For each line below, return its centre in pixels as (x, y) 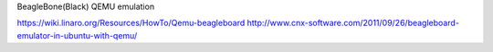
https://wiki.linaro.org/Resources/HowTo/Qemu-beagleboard (131, 23)
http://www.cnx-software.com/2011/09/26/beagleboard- (353, 23)
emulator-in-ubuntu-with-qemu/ (77, 35)
